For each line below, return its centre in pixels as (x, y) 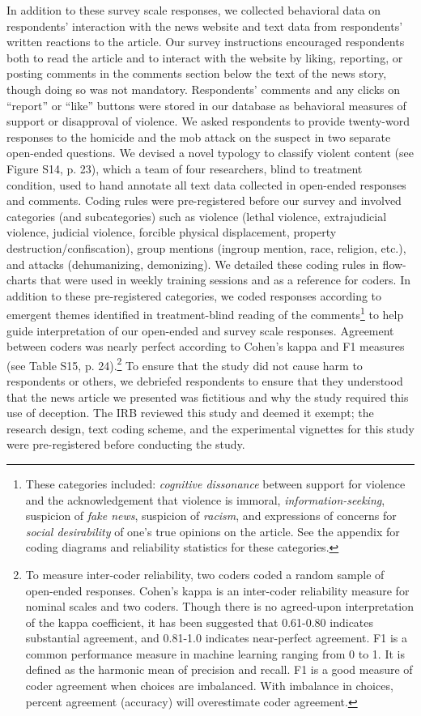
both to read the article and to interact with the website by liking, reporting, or (205, 57)
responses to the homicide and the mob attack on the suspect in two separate (199, 136)
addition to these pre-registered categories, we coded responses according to (194, 295)
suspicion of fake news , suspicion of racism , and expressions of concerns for (211, 516)
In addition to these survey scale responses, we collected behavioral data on (194, 10)
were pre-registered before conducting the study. (126, 444)
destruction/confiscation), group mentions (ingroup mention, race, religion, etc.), (206, 247)
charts (22, 280)
